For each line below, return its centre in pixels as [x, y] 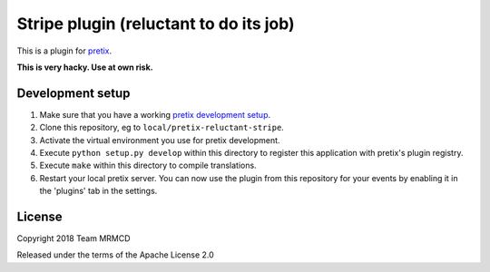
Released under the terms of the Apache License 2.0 [116, 255]
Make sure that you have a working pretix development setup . [155, 114]
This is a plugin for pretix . [64, 51]
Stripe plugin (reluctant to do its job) [156, 24]
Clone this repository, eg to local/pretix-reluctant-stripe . [162, 128]
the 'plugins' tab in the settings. [98, 191]
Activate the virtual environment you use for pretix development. [160, 140]
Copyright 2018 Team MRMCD [73, 238]
